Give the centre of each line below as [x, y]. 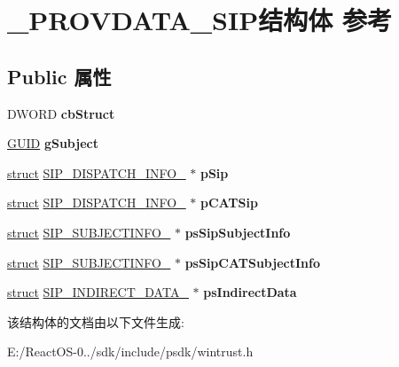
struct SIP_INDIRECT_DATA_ [98, 292]
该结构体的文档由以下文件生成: [96, 321]
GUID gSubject [53, 143]
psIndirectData [250, 292]
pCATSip [229, 203]
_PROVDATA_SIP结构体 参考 [199, 20]
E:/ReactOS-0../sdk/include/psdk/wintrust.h [130, 351]
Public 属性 [59, 76]
